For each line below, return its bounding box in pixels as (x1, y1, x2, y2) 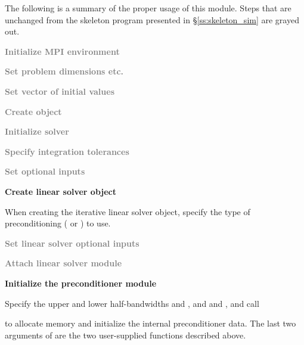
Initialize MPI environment (5, 45, 120, 57)
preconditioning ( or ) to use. (5, 217, 111, 229)
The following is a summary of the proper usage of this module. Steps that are (5, 2, 291, 14)
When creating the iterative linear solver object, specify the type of (5, 205, 250, 217)
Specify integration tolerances (5, 145, 129, 157)
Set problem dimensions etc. (5, 65, 124, 77)
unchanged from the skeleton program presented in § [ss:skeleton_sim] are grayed (5, 13, 299, 26)
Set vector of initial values (5, 85, 114, 97)
